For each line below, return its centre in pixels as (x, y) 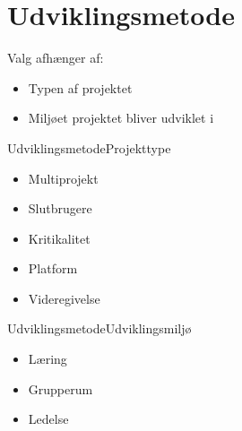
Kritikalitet (59, 238)
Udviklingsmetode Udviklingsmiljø (99, 328)
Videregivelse (64, 298)
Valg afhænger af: (56, 58)
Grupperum (60, 388)
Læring (48, 359)
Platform (53, 268)
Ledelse (48, 419)
